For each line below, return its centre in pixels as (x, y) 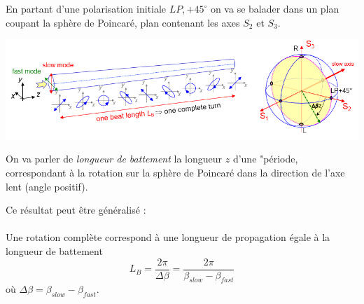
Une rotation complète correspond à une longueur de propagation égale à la (168, 237)
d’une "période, (265, 159)
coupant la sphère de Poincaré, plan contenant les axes (123, 22)
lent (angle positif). (47, 186)
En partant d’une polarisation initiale (86, 8)
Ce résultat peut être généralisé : (76, 210)
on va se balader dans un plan (275, 8)
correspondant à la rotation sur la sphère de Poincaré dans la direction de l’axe (175, 173)
